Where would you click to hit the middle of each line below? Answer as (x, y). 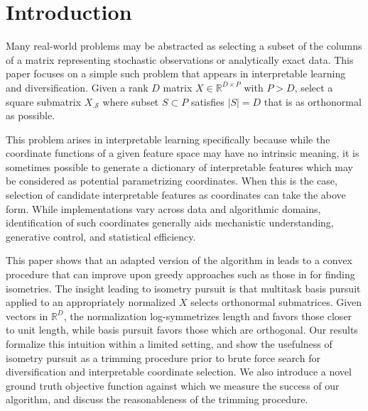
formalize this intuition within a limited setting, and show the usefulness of (169, 344)
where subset (131, 101)
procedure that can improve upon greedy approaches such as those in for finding (180, 274)
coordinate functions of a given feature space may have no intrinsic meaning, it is (183, 153)
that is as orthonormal (313, 101)
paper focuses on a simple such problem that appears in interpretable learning (176, 73)
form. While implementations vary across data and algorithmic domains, (163, 208)
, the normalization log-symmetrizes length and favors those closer (208, 316)
